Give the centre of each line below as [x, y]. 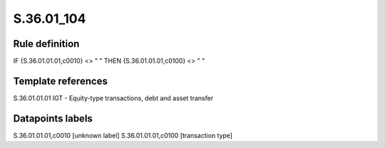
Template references [61, 81]
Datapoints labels [53, 118]
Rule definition [46, 44]
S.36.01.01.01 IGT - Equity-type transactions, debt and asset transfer [113, 98]
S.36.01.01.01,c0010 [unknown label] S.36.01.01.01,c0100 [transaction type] [123, 135]
